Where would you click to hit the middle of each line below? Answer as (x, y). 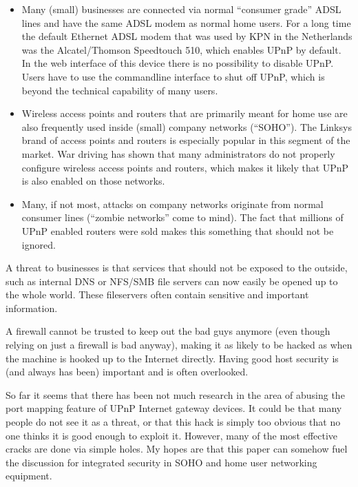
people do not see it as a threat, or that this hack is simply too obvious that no (173, 422)
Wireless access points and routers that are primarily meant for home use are (185, 113)
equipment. (29, 476)
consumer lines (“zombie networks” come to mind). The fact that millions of (182, 217)
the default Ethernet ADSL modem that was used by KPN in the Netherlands (187, 36)
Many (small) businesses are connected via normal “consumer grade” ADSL (181, 9)
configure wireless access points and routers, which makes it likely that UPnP (185, 167)
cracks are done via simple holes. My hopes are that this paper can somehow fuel (177, 449)
